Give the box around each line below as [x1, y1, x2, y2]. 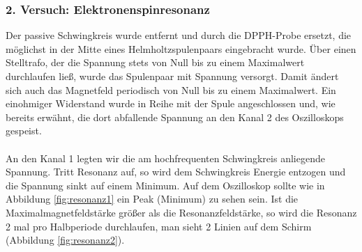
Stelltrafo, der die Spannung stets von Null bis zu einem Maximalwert [6, 55, 305, 70]
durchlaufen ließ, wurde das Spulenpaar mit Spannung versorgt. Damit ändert [6, 69, 339, 83]
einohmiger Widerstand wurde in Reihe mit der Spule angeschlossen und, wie [6, 96, 335, 111]
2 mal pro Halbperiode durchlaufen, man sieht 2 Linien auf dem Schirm [6, 219, 312, 233]
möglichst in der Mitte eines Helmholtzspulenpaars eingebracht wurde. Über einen [6, 41, 356, 56]
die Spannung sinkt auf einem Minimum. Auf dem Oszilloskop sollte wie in [6, 178, 325, 192]
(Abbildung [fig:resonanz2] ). [6, 233, 125, 247]
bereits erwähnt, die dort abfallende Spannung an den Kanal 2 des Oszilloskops [6, 109, 344, 124]
